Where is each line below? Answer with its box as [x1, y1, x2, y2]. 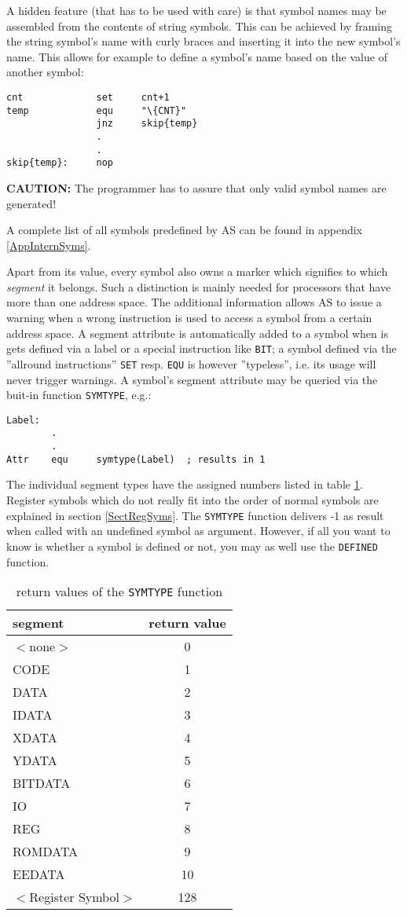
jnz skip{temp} [96, 118, 198, 130]
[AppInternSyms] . [6, 236, 91, 253]
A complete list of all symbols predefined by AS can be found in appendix [6, 222, 362, 238]
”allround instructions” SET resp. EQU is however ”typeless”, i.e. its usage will [6, 355, 376, 372]
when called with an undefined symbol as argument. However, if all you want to [6, 522, 390, 539]
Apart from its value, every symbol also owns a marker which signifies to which [6, 263, 388, 280]
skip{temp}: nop [6, 157, 114, 169]
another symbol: [6, 64, 84, 80]
